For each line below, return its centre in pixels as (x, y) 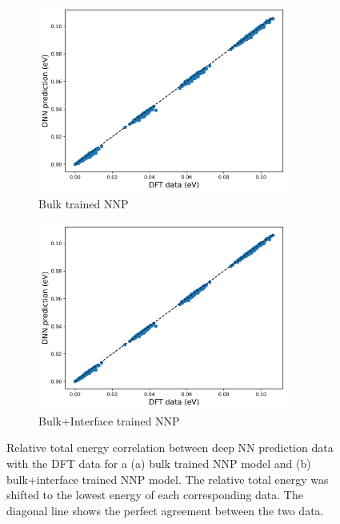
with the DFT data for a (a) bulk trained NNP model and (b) (159, 463)
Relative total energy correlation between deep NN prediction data (170, 447)
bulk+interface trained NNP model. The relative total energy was (168, 479)
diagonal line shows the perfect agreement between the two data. (165, 510)
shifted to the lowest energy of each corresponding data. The (155, 495)
